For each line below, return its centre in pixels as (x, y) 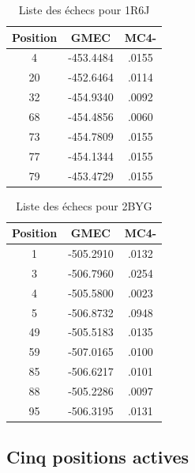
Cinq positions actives (98, 457)
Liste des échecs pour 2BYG (84, 205)
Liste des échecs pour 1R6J (84, 9)
